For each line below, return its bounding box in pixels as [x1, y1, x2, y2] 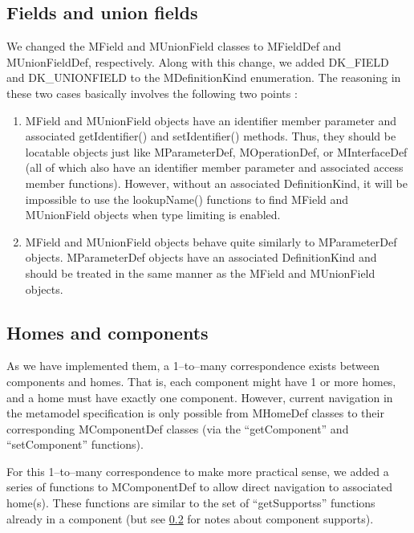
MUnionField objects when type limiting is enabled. [25, 206, 281, 223]
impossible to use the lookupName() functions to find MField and [25, 190, 349, 207]
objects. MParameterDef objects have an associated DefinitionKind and [25, 249, 377, 266]
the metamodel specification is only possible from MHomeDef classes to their [6, 405, 384, 421]
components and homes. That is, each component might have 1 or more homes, [6, 372, 396, 389]
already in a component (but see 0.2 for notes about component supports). [6, 510, 374, 527]
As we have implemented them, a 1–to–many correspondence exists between [6, 357, 380, 374]
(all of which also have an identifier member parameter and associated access [25, 159, 404, 176]
